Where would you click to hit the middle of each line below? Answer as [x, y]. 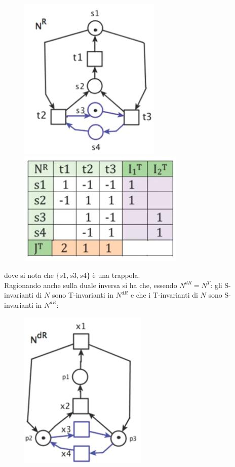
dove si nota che [29, 275]
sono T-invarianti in [83, 295]
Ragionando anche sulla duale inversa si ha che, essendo [91, 285]
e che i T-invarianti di [164, 295]
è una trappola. [116, 275]
